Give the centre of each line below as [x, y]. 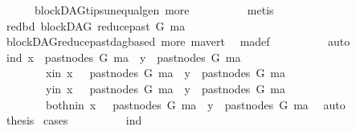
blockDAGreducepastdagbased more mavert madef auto [178, 41]
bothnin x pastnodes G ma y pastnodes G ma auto [195, 104]
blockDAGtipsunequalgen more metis [154, 10]
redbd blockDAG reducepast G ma [96, 25]
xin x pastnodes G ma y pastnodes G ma [166, 73]
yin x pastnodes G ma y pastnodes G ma [166, 88]
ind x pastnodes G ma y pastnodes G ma [123, 57]
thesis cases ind [74, 120]
